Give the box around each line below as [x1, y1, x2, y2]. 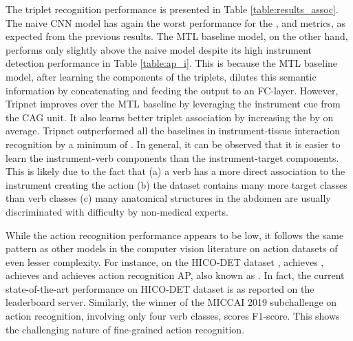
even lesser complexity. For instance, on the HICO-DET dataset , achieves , [6, 254, 324, 269]
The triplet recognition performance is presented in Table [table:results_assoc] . [6, 2, 339, 16]
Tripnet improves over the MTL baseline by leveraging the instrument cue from [6, 96, 341, 111]
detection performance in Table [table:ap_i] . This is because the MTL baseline [6, 56, 338, 70]
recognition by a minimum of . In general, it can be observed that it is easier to [6, 136, 341, 151]
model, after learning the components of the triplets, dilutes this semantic [6, 69, 317, 83]
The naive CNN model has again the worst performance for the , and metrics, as [6, 15, 345, 30]
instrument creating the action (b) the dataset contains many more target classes [6, 177, 347, 192]
